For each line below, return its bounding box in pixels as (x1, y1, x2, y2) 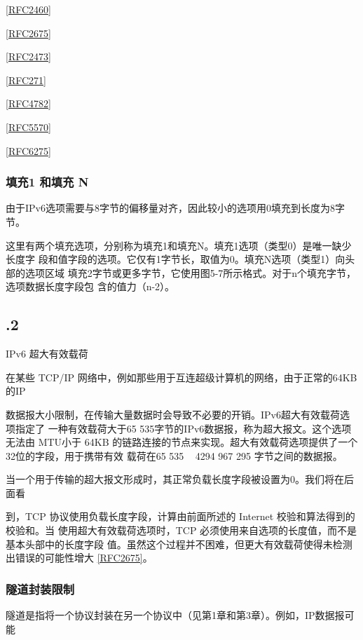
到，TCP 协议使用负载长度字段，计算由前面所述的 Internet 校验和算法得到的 (6, 509, 355, 524)
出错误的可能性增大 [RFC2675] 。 (6, 550, 153, 565)
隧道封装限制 (6, 580, 75, 597)
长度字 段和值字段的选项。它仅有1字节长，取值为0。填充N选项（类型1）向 (6, 252, 345, 266)
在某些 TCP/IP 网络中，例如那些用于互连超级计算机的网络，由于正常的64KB (6, 369, 357, 384)
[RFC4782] (6, 96, 51, 111)
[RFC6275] (6, 143, 51, 158)
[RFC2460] (6, 2, 51, 16)
